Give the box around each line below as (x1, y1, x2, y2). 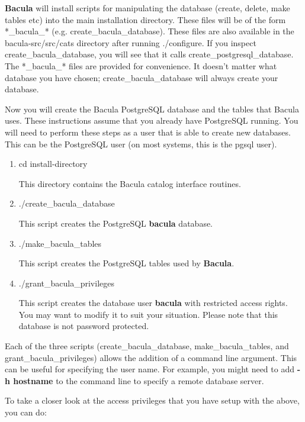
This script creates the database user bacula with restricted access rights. (18, 297, 288, 309)
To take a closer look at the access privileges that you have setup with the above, (5, 394, 300, 407)
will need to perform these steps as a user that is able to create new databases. (5, 125, 291, 138)
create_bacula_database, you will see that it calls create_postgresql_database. (5, 48, 294, 60)
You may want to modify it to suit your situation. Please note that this (18, 308, 278, 320)
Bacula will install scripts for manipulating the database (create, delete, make (5, 2, 290, 14)
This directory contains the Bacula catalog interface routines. (18, 177, 241, 189)
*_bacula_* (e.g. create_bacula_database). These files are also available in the (5, 25, 294, 37)
